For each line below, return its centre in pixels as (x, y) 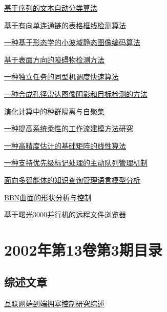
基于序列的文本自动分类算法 (51, 8)
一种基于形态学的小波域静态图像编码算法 (72, 42)
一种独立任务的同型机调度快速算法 (61, 77)
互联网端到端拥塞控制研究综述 (54, 304)
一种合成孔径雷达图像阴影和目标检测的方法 (76, 93)
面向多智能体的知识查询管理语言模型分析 (72, 180)
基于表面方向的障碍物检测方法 (54, 59)
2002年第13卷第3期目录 (83, 249)
